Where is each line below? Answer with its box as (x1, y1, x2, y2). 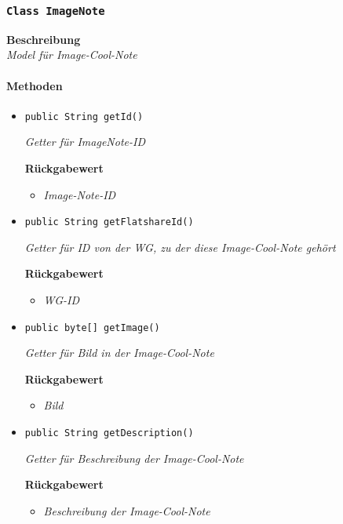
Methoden (6, 77, 63, 93)
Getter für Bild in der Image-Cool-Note (24, 344, 214, 361)
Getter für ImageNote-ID (24, 133, 145, 150)
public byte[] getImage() (24, 322, 160, 333)
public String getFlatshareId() (24, 217, 194, 228)
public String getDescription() (24, 428, 194, 439)
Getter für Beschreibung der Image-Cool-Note (24, 449, 244, 466)
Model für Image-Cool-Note (6, 46, 137, 63)
